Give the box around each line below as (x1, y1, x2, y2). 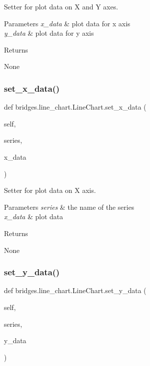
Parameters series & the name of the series (4, 201, 134, 212)
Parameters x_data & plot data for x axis (4, 18, 131, 28)
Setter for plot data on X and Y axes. (4, 1, 118, 11)
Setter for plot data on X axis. (4, 185, 96, 195)
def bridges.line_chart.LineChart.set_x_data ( (4, 102, 147, 112)
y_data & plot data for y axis (4, 28, 94, 38)
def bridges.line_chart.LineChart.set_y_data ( (4, 285, 147, 296)
